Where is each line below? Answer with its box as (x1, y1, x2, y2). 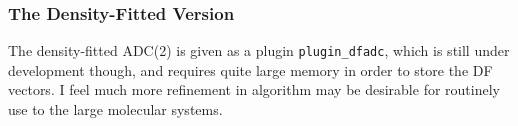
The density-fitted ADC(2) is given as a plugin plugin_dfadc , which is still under (8, 40, 510, 61)
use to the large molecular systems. (8, 99, 223, 120)
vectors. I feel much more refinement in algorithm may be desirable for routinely (8, 79, 500, 100)
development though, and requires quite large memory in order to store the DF (8, 59, 493, 80)
